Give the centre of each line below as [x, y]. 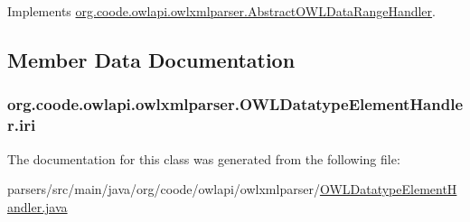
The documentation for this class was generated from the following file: [204, 158]
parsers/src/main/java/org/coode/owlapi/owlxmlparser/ [164, 189]
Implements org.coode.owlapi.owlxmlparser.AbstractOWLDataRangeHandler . [221, 11]
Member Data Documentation [151, 59]
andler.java [38, 206]
